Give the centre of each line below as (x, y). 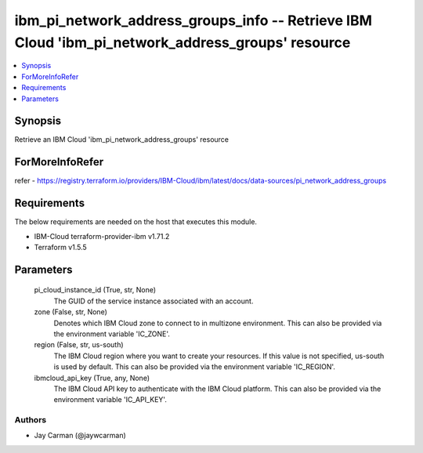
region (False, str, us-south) (79, 345)
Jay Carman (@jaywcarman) (80, 436)
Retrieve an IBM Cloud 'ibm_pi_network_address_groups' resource (122, 140)
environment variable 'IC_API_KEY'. (110, 400)
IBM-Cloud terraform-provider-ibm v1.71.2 (102, 236)
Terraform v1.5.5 (61, 248)
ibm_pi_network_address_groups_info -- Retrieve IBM (193, 20)
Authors (31, 420)
